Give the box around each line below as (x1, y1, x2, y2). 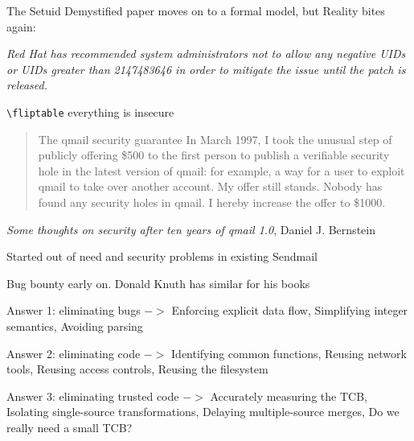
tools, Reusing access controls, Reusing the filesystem (6, 361, 268, 377)
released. (6, 76, 48, 93)
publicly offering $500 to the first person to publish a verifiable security (38, 146, 390, 163)
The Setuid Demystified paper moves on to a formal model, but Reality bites (6, 2, 385, 19)
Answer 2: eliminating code (6, 344, 141, 361)
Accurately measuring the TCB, (210, 387, 367, 404)
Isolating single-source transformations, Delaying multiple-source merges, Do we (6, 403, 400, 420)
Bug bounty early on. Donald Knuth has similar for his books (6, 274, 310, 291)
